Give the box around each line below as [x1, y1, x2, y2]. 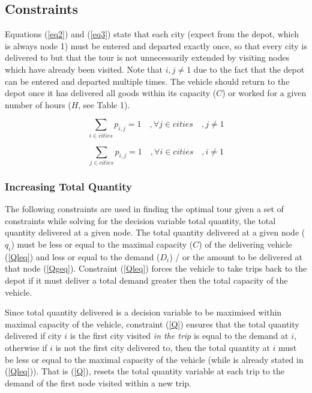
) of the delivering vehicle [199, 238, 292, 251]
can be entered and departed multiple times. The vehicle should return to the [5, 75, 290, 87]
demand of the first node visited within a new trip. [5, 376, 191, 389]
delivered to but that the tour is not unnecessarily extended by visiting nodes [5, 51, 290, 64]
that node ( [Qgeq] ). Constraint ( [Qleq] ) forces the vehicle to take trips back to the [5, 262, 307, 275]
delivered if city [5, 329, 62, 342]
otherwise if [5, 341, 47, 353]
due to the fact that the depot [193, 62, 305, 75]
